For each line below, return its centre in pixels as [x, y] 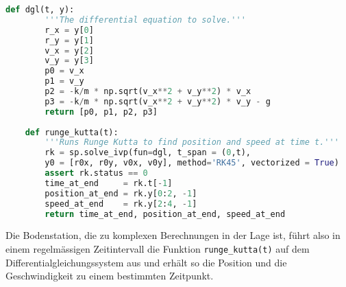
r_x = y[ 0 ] [69, 30]
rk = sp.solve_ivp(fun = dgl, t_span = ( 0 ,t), [148, 153]
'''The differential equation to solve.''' [145, 20]
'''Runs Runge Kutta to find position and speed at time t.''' [192, 142]
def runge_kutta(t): [72, 132]
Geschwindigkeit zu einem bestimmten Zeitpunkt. [110, 276]
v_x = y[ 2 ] [69, 50]
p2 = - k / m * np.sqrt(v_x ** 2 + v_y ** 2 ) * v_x [148, 91]
